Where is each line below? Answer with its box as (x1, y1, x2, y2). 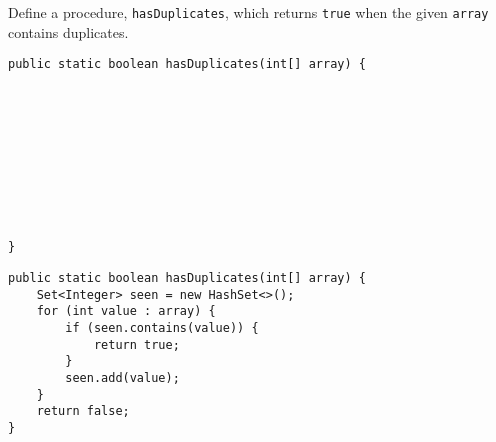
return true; (93, 337, 180, 352)
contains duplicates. (8, 21, 129, 42)
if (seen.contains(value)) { (65, 321, 259, 336)
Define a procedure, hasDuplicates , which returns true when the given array (8, 2, 489, 22)
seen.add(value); (65, 371, 180, 386)
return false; (36, 404, 130, 419)
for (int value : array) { (36, 304, 216, 319)
